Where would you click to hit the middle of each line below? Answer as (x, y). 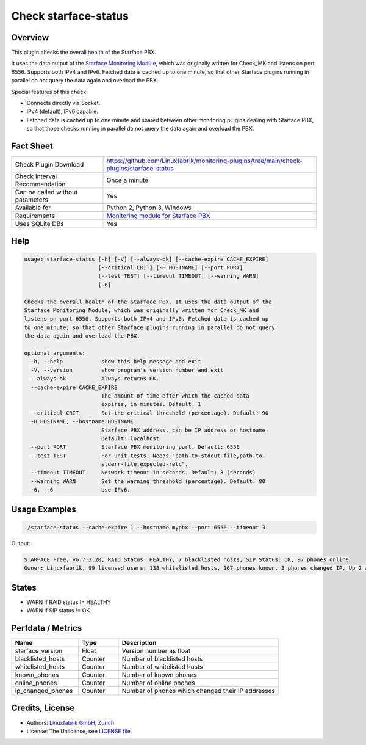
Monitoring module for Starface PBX (158, 216)
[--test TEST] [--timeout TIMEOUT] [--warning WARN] (178, 276)
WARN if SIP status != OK (58, 611)
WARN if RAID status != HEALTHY (69, 602)
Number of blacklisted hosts (162, 659)
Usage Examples (44, 509)
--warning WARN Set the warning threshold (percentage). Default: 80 (148, 481)
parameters (31, 200)
